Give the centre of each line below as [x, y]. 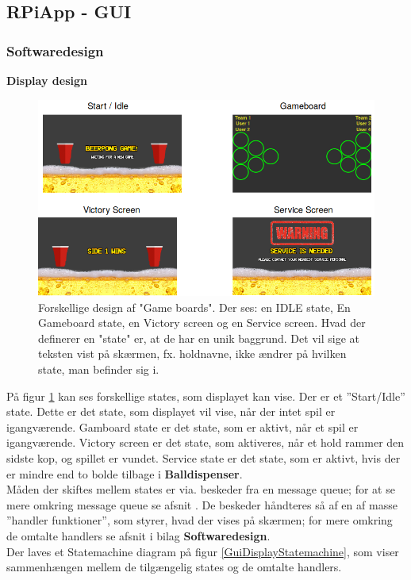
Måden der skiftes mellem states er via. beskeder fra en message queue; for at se [201, 489]
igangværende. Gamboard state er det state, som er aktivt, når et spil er [182, 426]
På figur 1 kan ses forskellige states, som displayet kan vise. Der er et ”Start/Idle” [206, 396]
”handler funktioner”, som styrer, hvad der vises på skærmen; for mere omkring [200, 520]
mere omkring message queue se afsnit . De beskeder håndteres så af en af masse [202, 504]
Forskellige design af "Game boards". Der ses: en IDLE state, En [194, 307]
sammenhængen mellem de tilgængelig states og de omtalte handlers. [174, 567]
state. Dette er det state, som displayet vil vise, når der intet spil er [171, 411]
